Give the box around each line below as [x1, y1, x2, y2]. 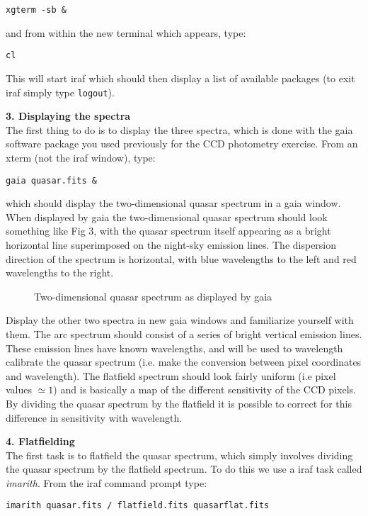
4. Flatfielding [6, 434, 75, 449]
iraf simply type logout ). [6, 84, 115, 99]
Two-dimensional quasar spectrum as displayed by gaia [34, 288, 272, 303]
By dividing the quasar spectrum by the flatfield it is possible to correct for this [6, 396, 352, 410]
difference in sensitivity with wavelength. [6, 410, 183, 425]
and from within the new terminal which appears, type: [6, 25, 246, 40]
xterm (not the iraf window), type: [6, 150, 156, 164]
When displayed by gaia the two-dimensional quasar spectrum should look [6, 209, 328, 224]
